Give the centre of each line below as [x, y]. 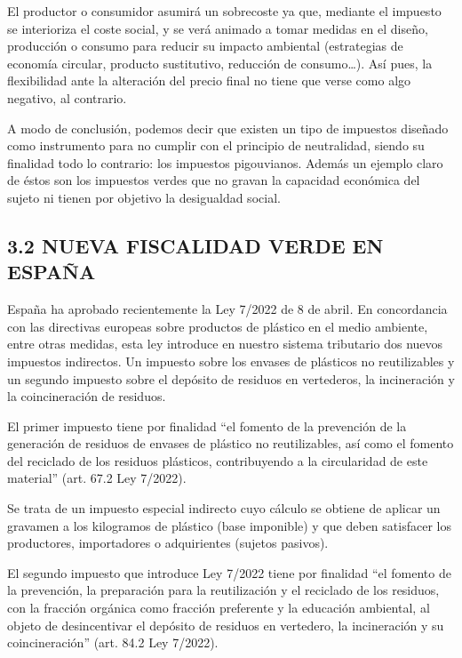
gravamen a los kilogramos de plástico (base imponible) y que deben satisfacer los [229, 525]
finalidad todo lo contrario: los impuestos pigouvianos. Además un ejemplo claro [225, 162]
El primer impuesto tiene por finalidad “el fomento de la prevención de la [207, 425]
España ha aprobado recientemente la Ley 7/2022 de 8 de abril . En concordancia [227, 309]
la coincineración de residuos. [87, 396]
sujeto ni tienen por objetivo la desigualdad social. [144, 197]
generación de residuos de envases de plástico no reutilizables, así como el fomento [231, 443]
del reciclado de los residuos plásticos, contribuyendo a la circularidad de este [218, 460]
